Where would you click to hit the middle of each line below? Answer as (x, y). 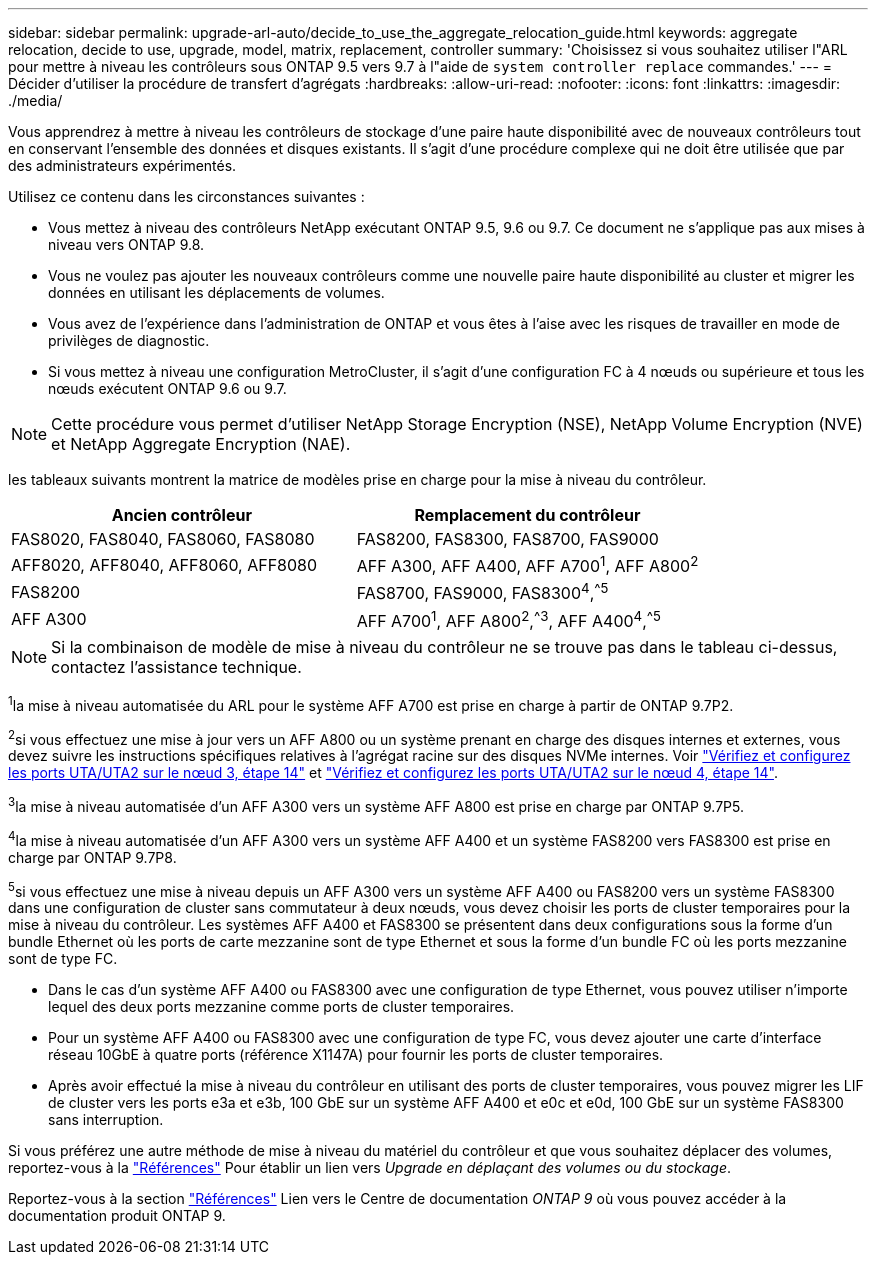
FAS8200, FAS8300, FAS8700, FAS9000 (507, 539)
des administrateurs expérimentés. (122, 165)
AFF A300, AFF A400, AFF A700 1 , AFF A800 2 (527, 565)
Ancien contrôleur (181, 515)
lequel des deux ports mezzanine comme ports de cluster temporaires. (281, 1007)
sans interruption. (106, 1120)
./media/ (35, 100)
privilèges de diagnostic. (129, 340)
